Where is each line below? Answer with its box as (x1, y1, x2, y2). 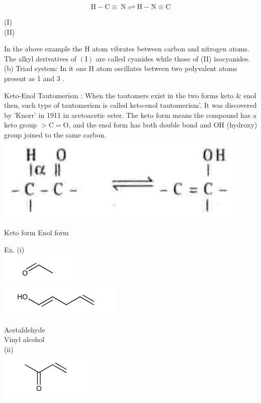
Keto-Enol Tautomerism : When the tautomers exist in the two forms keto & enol (4, 90, 256, 100)
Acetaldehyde (4, 324, 45, 334)
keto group (4, 119, 37, 130)
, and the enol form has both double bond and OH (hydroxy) (68, 119, 257, 130)
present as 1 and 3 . (4, 73, 65, 83)
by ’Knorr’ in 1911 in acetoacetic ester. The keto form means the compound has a (4, 109, 257, 120)
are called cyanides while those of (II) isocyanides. (96, 53, 250, 63)
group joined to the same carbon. (4, 129, 107, 140)
